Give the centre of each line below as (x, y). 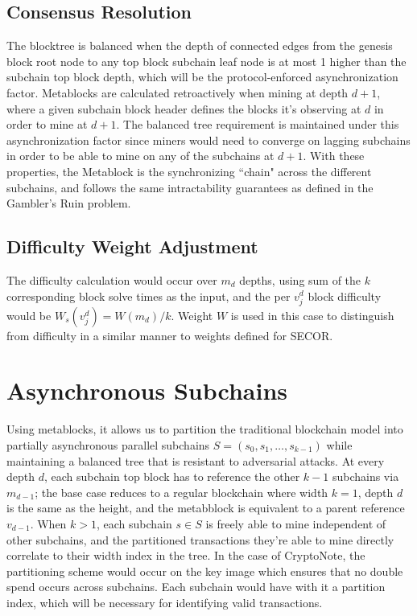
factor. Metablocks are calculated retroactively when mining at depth (178, 92)
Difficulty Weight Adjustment (132, 246)
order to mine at (47, 124)
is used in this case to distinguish (312, 315)
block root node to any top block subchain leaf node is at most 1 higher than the (206, 61)
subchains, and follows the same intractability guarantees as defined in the (190, 187)
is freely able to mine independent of (296, 523)
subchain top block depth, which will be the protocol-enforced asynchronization (202, 77)
